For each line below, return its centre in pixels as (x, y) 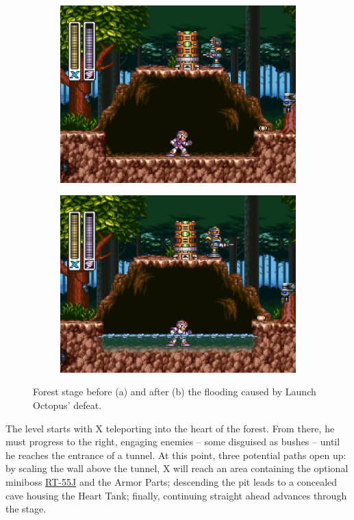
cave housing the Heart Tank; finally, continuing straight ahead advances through (176, 495)
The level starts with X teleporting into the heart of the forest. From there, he (170, 428)
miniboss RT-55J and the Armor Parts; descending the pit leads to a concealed (172, 481)
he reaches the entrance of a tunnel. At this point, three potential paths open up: (176, 455)
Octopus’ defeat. (67, 405)
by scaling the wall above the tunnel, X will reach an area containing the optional (177, 468)
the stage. (26, 509)
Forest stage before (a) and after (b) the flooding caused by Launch (175, 392)
